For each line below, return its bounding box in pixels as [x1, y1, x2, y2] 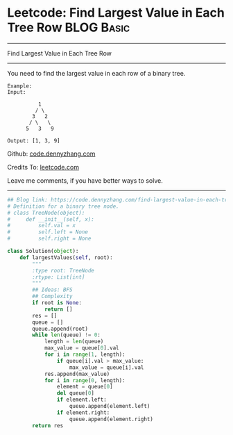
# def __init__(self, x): [7, 215, 95, 223]
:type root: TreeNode [32, 267, 95, 274]
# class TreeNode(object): [7, 209, 85, 216]
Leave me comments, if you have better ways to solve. [7, 176, 163, 185]
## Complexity [32, 293, 73, 300]
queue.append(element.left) [69, 403, 150, 410]
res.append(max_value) [44, 370, 110, 377]
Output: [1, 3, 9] [7, 137, 60, 144]
